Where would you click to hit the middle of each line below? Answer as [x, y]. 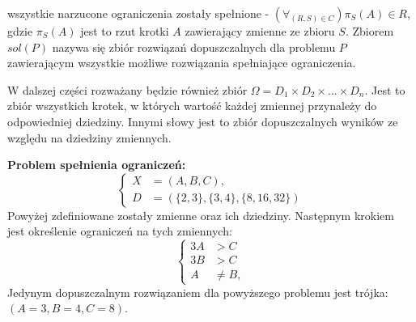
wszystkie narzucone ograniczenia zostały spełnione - [138, 13]
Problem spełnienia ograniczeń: [97, 165]
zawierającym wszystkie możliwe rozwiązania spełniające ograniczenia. [182, 63]
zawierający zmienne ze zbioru [260, 31]
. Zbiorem [369, 31]
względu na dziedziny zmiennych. [89, 137]
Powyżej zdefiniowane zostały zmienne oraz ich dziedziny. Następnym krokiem [201, 215]
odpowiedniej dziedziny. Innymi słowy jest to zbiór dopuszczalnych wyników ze [203, 121]
